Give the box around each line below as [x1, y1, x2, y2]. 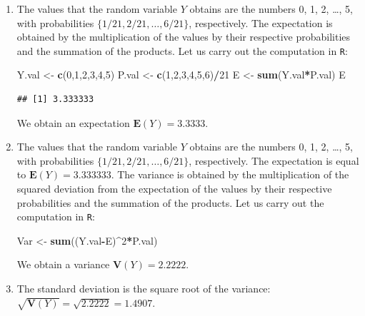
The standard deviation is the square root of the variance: [16, 281, 271, 296]
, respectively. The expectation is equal [189, 153, 359, 168]
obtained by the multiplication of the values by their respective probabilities [16, 29, 351, 44]
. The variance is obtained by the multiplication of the [111, 167, 349, 182]
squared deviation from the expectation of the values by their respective [16, 181, 332, 195]
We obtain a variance [16, 257, 110, 272]
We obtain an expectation [16, 115, 130, 130]
